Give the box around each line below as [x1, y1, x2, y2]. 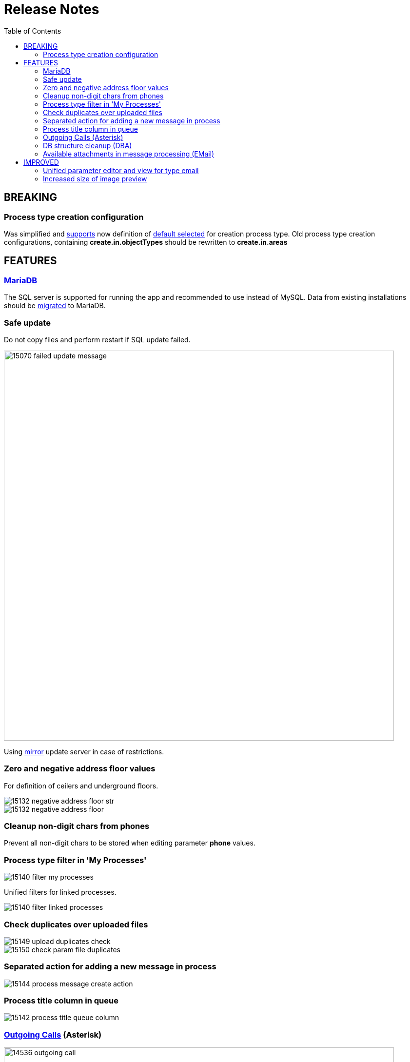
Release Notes [4, 1, 99, 18]
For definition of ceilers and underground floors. [4, 781, 158, 790]
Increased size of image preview [43, 174, 147, 183]
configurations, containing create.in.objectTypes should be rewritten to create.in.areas [4, 237, 288, 246]
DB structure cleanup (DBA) [43, 141, 132, 150]
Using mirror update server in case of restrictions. [4, 747, 164, 756]
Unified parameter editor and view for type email [43, 166, 199, 175]
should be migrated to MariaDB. [4, 301, 106, 310]
